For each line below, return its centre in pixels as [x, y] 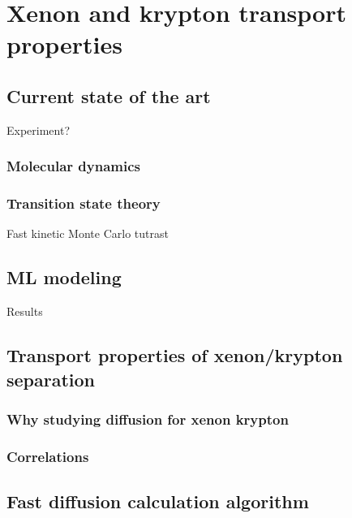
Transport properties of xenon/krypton [175, 355]
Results [25, 311]
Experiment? [39, 129]
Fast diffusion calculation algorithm [158, 501]
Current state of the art [109, 95]
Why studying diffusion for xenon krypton [148, 419]
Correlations [48, 456]
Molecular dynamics [73, 166]
